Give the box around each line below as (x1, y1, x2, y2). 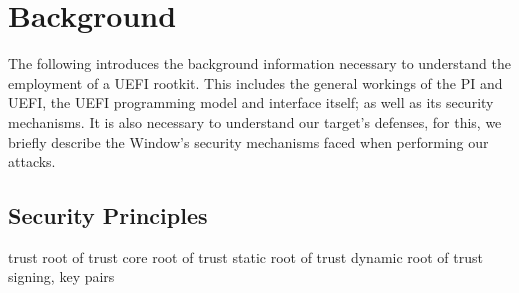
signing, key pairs (8, 266, 115, 287)
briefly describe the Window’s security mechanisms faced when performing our (8, 131, 489, 152)
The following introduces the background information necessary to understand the (8, 53, 511, 74)
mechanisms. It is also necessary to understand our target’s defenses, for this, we (8, 111, 502, 132)
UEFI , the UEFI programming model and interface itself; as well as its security (8, 92, 494, 113)
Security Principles (8, 200, 208, 231)
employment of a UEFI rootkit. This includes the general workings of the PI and (8, 72, 503, 93)
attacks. (8, 151, 56, 172)
